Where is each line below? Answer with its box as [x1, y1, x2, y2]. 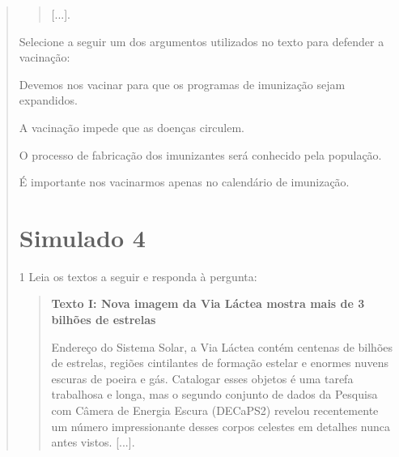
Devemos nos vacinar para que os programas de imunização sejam [19, 75, 346, 92]
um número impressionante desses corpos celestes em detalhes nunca [51, 417, 390, 434]
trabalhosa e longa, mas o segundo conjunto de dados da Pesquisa [51, 386, 378, 403]
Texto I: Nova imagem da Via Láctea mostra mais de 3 [51, 295, 365, 312]
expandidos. [19, 92, 78, 109]
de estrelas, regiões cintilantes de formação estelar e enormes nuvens [51, 354, 388, 371]
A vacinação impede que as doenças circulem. [19, 118, 245, 135]
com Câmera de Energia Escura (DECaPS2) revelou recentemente [51, 402, 379, 419]
